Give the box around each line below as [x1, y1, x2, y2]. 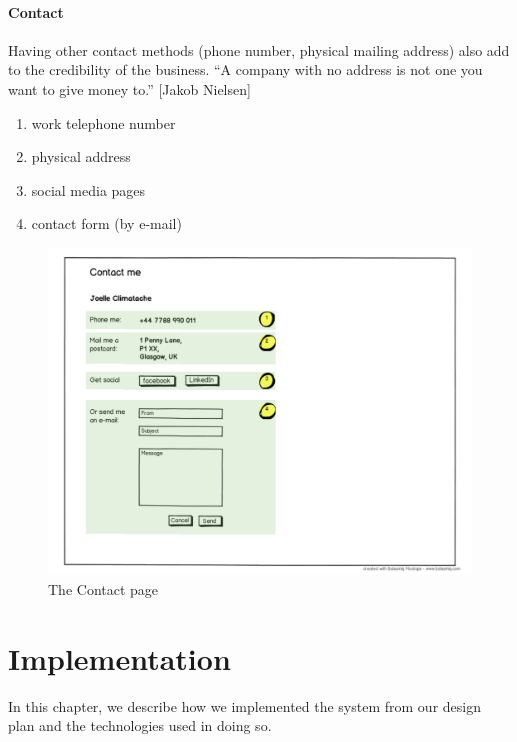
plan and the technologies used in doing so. [8, 715, 272, 736]
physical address [31, 146, 131, 167]
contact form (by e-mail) [31, 213, 182, 234]
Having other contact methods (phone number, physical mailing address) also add [8, 39, 510, 60]
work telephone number [31, 112, 176, 133]
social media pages [31, 179, 146, 200]
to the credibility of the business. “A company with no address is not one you [8, 59, 483, 80]
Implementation [8, 637, 231, 678]
